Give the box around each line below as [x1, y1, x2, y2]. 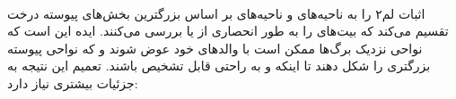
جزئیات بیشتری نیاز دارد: [7, 73, 138, 92]
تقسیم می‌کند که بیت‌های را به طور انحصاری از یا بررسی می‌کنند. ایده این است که [7, 21, 449, 40]
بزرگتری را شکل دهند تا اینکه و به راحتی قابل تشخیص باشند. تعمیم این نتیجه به [7, 56, 431, 75]
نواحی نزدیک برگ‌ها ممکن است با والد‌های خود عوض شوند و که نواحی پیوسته [7, 38, 423, 57]
